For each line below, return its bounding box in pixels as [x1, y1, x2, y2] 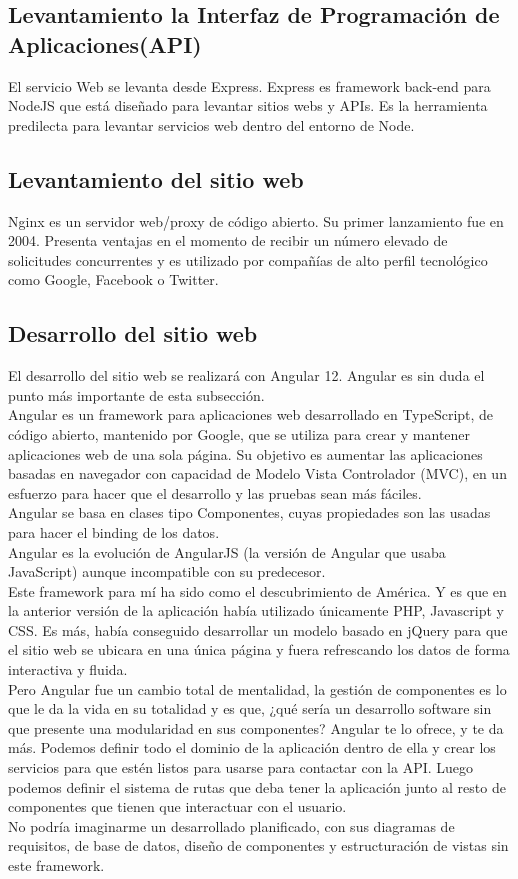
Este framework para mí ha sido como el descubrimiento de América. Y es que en [8, 580, 507, 601]
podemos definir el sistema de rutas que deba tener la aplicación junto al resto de [8, 776, 506, 797]
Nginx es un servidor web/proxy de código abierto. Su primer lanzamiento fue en [8, 210, 504, 231]
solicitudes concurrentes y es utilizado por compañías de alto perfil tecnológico [8, 249, 488, 270]
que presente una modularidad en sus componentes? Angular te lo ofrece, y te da [8, 717, 504, 738]
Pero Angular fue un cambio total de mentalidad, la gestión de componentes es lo [8, 678, 507, 699]
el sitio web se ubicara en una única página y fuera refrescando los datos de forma [8, 639, 510, 660]
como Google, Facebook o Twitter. [8, 269, 219, 290]
